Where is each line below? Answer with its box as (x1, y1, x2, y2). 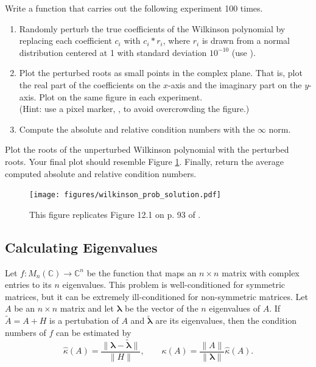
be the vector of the (125, 302, 198, 315)
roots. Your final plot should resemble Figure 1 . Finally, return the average (5, 155, 284, 167)
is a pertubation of (49, 314, 119, 327)
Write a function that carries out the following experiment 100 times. (5, 2, 263, 14)
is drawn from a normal (202, 34, 290, 47)
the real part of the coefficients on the (19, 78, 161, 91)
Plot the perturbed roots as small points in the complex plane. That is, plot (19, 66, 303, 79)
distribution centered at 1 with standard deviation (19, 46, 207, 58)
